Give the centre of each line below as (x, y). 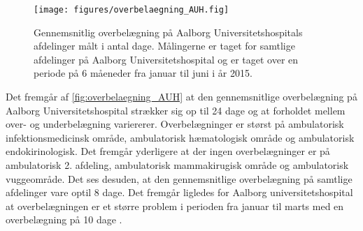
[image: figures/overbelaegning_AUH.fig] (131, 10)
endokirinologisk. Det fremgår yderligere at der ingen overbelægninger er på (168, 151)
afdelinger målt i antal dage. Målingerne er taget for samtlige (164, 46)
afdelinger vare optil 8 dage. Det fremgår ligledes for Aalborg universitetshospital (179, 192)
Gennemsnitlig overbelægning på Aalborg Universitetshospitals (168, 32)
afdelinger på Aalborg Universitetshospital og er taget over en (166, 59)
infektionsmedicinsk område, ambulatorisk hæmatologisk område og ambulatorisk (180, 137)
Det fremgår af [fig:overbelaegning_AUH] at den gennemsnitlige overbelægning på (181, 97)
